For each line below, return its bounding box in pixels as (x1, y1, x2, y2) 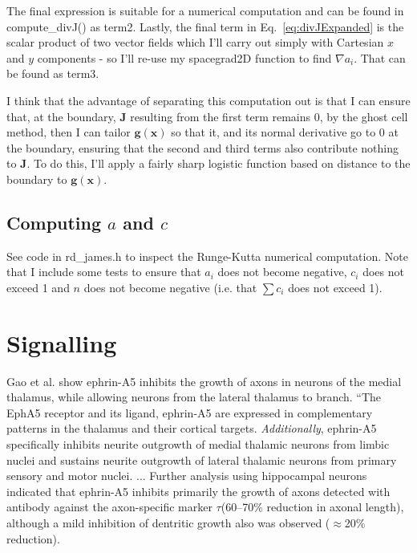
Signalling (6, 326, 117, 359)
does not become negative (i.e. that (83, 279, 257, 295)
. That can (354, 49, 406, 66)
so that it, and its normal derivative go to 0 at (171, 124, 399, 140)
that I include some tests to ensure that (6, 263, 201, 280)
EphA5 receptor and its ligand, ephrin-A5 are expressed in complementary (6, 404, 373, 421)
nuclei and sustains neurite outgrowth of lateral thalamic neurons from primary (6, 451, 397, 468)
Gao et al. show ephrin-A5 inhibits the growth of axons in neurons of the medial (6, 372, 402, 389)
